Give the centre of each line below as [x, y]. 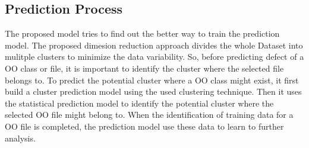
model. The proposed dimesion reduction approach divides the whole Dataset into [154, 45]
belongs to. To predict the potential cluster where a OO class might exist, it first [152, 80]
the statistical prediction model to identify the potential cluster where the [139, 103]
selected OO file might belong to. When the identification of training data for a [149, 115]
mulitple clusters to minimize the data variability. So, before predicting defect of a [154, 57]
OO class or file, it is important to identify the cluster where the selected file [144, 68]
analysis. [20, 138]
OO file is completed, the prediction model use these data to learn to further [144, 126]
